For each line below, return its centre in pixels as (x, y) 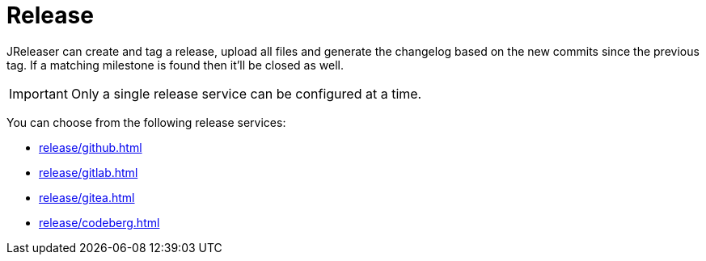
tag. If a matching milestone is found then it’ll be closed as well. (175, 65)
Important (38, 93)
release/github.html (91, 147)
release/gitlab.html (89, 172)
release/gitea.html (87, 197)
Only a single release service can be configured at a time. (246, 93)
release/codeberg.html (99, 222)
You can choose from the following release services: (146, 122)
